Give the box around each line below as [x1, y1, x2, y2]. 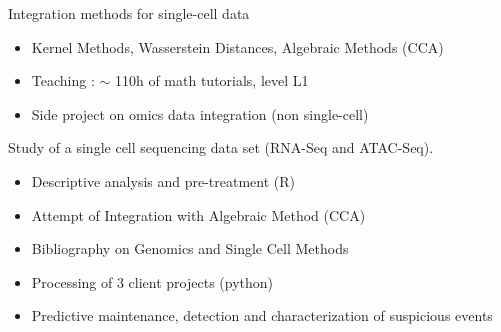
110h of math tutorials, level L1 [114, 70, 309, 91]
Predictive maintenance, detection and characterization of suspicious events [31, 305, 493, 326]
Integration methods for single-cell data [8, 3, 250, 23]
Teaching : [31, 70, 95, 91]
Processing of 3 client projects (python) [31, 271, 274, 292]
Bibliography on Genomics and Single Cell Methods [31, 238, 349, 259]
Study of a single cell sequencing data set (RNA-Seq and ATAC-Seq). [8, 137, 434, 158]
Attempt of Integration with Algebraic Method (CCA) [31, 204, 366, 225]
